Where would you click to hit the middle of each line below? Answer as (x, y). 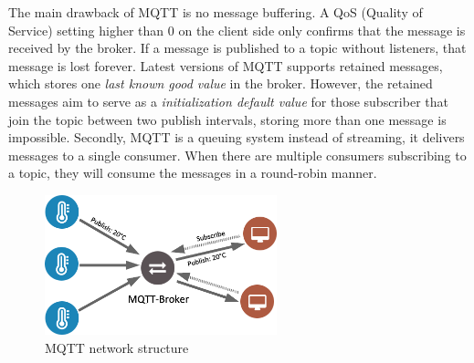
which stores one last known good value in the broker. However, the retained (221, 83)
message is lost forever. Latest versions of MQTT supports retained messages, (226, 65)
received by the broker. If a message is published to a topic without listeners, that (237, 48)
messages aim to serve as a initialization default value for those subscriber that (228, 101)
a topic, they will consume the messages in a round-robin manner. (193, 173)
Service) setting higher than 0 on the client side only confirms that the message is (237, 30)
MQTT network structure (117, 347)
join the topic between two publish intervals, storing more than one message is (227, 119)
